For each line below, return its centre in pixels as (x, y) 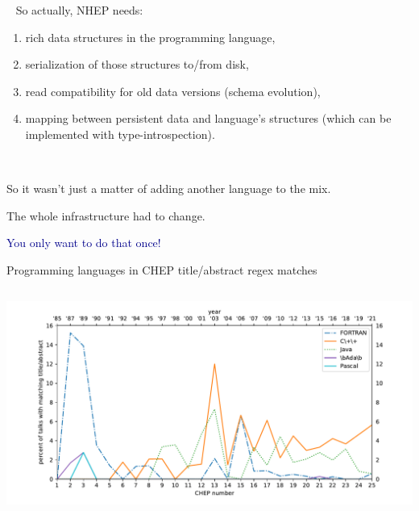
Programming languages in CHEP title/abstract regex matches (162, 269)
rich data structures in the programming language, (150, 37)
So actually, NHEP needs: (79, 10)
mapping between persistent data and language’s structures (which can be (208, 118)
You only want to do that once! (84, 243)
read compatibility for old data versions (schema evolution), (173, 91)
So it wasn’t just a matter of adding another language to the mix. (169, 188)
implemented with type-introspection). (120, 134)
